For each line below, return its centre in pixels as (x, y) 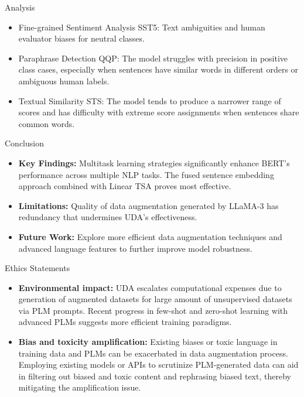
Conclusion (24, 143)
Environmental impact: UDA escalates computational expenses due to (150, 287)
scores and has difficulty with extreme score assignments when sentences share (159, 112)
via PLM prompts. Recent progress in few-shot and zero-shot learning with (153, 310)
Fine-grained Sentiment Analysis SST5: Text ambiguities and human (142, 27)
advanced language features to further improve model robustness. (135, 248)
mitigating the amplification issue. (80, 387)
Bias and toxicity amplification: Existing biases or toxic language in (148, 342)
